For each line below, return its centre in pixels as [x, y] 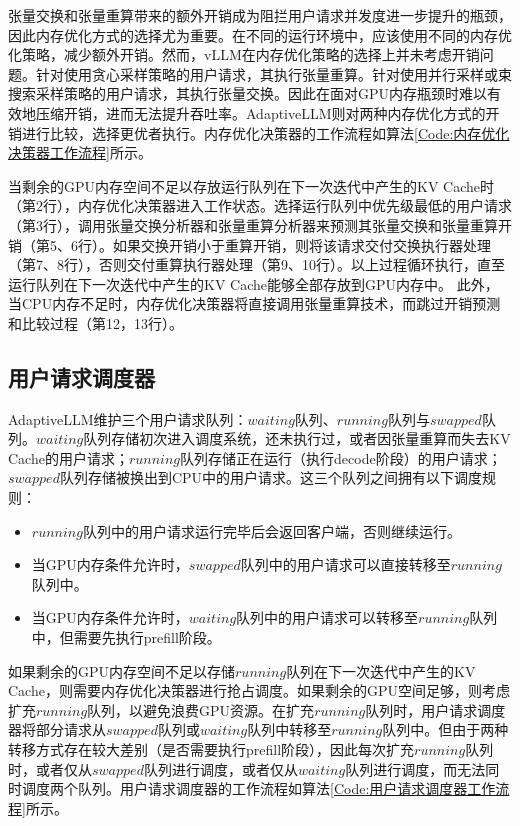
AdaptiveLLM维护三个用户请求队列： [128, 418]
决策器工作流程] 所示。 [80, 152]
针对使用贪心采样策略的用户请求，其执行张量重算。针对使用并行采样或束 [273, 73]
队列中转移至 [289, 729]
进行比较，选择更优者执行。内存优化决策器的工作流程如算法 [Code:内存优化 [265, 132]
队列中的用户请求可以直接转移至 [345, 564]
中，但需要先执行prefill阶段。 [126, 637]
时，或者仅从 [50, 768]
